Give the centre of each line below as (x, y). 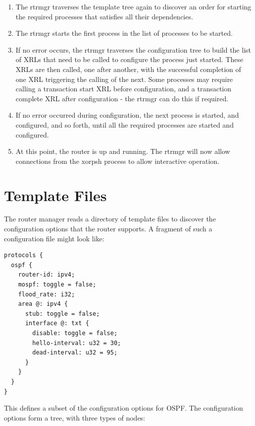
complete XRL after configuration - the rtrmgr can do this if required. (122, 98)
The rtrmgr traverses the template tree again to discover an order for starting (133, 6)
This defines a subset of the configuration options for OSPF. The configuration (124, 408)
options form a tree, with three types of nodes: (75, 417)
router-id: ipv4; (47, 275)
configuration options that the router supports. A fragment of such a (108, 229)
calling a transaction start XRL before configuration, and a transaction (124, 89)
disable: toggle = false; (75, 333)
